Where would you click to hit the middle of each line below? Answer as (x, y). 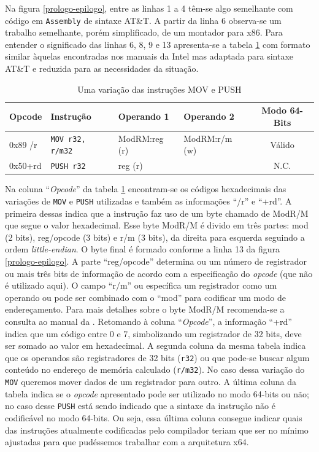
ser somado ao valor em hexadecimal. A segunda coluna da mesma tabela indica (156, 345)
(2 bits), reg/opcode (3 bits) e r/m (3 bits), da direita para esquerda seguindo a (155, 237)
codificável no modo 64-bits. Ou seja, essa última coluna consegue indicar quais (154, 417)
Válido (282, 144)
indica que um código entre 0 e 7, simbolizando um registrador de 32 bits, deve (153, 333)
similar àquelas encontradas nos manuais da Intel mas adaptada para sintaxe (149, 56)
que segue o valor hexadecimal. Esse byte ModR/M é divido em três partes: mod (157, 225)
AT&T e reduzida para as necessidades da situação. (102, 68)
